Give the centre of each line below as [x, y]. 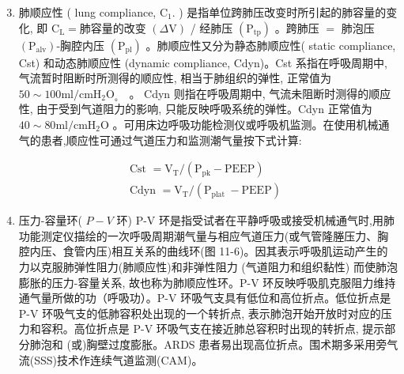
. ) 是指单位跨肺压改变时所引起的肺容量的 [279, 12]
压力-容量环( [50, 220]
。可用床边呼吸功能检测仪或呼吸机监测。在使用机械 [245, 124]
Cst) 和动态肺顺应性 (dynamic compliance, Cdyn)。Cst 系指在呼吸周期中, [203, 62]
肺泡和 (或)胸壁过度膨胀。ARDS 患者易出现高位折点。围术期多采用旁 [208, 344]
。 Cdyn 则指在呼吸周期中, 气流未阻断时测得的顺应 [260, 93]
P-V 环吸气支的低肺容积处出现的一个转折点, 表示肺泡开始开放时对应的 [200, 313]
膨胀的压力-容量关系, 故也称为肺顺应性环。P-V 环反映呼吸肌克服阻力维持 [207, 282]
